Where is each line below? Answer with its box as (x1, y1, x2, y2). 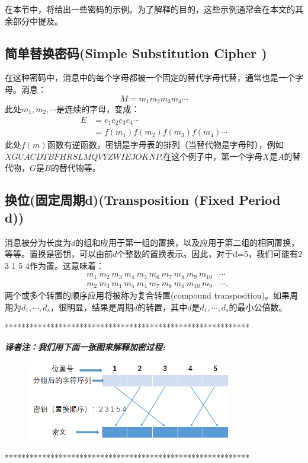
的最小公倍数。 (229, 300, 287, 313)
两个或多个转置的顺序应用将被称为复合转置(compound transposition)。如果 (5, 289, 290, 302)
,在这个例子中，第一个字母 (161, 150, 263, 162)
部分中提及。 (12, 14, 63, 27)
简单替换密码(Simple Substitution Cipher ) (5, 43, 267, 62)
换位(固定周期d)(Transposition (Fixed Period (5, 191, 281, 209)
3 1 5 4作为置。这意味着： (5, 259, 104, 271)
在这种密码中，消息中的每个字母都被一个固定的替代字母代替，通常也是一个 (5, 71, 295, 84)
